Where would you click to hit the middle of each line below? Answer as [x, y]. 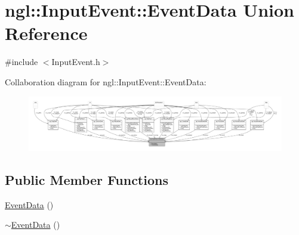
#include [21, 62]
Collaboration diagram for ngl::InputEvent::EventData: [106, 81]
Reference [46, 33]
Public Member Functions [87, 179]
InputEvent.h [76, 62]
